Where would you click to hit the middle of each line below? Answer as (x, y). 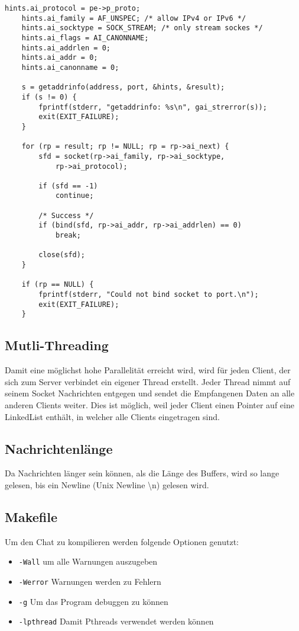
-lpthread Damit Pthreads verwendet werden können (116, 621)
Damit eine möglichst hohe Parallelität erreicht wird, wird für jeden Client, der (148, 370)
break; (68, 236)
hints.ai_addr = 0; (60, 58)
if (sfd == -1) (68, 186)
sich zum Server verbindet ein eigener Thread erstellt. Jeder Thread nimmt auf (148, 381)
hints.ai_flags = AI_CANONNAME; (85, 38)
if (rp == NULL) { (58, 285)
